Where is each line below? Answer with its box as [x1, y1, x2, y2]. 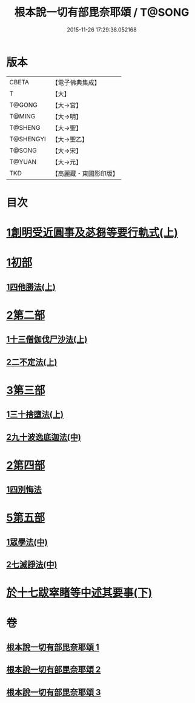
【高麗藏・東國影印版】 [51, 169, 119, 178]
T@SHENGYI [9, 135, 47, 143]
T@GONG [9, 101, 38, 109]
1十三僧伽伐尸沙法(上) [6, 334, 88, 345]
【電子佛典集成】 [51, 78, 101, 87]
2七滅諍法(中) [6, 559, 58, 570]
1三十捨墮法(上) [6, 409, 64, 420]
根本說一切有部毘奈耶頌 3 [6, 687, 101, 698]
